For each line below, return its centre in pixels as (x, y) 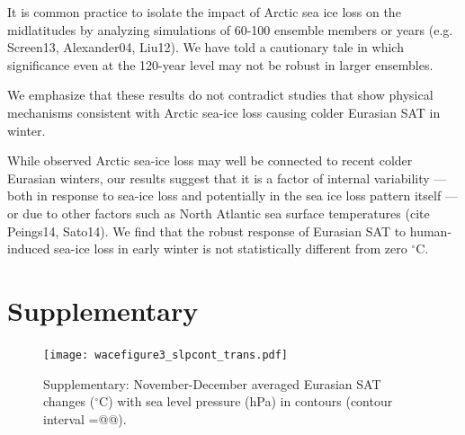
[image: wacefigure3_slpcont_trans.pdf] (166, 355)
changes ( (69, 401)
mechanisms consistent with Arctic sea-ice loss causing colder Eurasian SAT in (224, 112)
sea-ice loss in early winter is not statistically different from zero (231, 249)
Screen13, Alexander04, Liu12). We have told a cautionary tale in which (206, 47)
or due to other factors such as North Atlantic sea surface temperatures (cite (219, 213)
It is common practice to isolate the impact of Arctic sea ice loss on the (204, 12)
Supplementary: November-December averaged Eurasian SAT (212, 383)
